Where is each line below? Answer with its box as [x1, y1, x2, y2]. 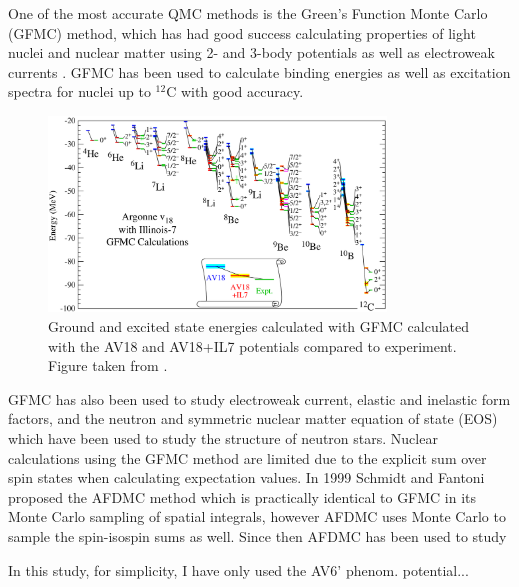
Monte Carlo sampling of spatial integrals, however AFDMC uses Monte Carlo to [8, 506, 506, 527]
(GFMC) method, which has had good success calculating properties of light [8, 22, 476, 43]
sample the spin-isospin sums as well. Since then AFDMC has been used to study [8, 525, 507, 546]
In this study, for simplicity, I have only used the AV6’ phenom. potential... [8, 559, 469, 580]
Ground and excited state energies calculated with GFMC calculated [48, 315, 470, 336]
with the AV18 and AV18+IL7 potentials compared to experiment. [48, 335, 457, 356]
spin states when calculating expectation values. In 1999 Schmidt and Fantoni [8, 467, 485, 488]
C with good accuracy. [166, 81, 304, 102]
